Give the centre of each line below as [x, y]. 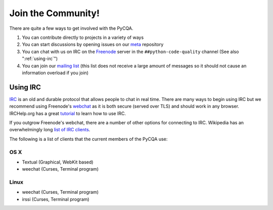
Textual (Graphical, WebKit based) [58, 162]
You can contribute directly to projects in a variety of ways [83, 37]
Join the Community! [54, 13]
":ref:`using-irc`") [40, 59]
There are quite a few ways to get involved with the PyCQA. [71, 28]
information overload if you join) [55, 73]
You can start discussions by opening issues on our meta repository [93, 44]
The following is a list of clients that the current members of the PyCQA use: [88, 139]
